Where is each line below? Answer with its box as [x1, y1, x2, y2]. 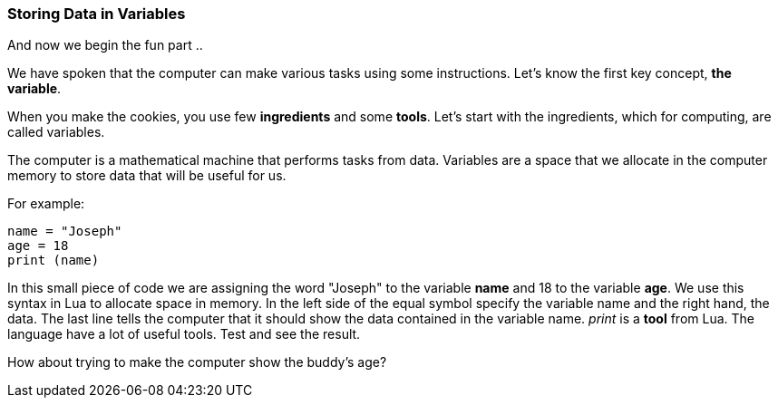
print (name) [7, 253, 100, 268]
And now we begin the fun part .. [7, 37, 203, 53]
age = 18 [7, 238, 69, 254]
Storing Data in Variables [7, 5, 186, 23]
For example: [7, 196, 85, 212]
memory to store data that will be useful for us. [7, 168, 287, 184]
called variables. [7, 124, 105, 140]
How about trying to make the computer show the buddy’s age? [7, 354, 387, 371]
